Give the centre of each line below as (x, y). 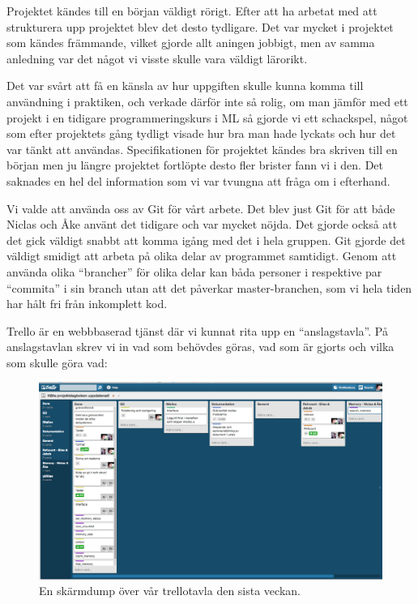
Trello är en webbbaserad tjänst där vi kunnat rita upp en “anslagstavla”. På (197, 330)
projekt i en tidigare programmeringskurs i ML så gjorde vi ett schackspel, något (207, 117)
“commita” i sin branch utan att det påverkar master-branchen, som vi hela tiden (209, 287)
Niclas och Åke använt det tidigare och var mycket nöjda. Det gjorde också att (202, 224)
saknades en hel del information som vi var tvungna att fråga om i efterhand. (198, 180)
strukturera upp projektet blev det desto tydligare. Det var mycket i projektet (200, 26)
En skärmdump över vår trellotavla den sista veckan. (170, 591)
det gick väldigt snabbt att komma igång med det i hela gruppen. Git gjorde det (206, 240)
